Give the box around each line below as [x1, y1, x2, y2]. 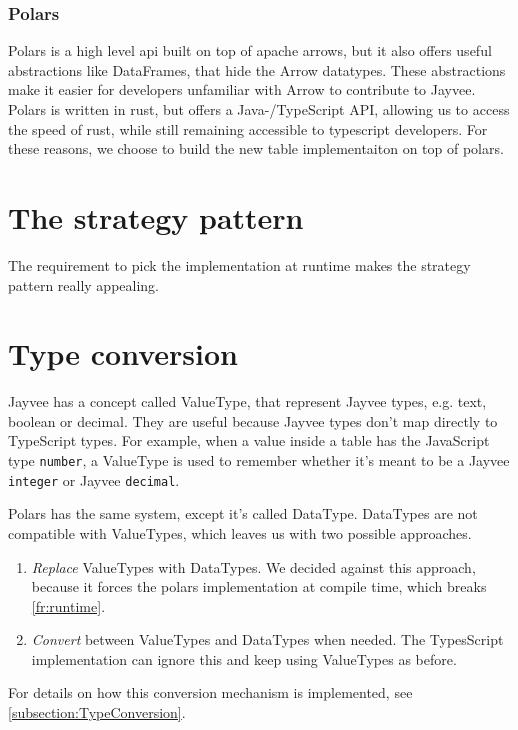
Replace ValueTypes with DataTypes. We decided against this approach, [31, 556, 476, 577]
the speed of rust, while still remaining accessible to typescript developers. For [8, 118, 488, 139]
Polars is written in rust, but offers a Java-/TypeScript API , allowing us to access [8, 99, 510, 119]
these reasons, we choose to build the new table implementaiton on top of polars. [8, 138, 504, 159]
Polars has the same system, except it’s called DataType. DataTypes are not [8, 503, 478, 524]
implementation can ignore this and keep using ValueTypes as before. [31, 648, 457, 669]
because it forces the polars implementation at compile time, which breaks [31, 576, 487, 597]
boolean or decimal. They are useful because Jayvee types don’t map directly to [8, 410, 498, 431]
